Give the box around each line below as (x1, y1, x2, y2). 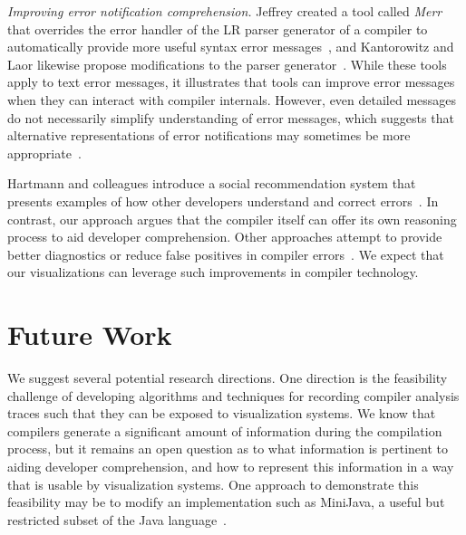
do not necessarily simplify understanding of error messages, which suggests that (7, 108, 454, 127)
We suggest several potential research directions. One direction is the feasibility (7, 368, 448, 387)
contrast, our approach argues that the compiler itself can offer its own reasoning (7, 209, 457, 228)
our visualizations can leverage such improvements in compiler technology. (7, 263, 419, 282)
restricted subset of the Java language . (7, 510, 228, 529)
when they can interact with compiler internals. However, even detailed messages (7, 90, 457, 109)
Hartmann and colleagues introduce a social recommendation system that (7, 174, 416, 193)
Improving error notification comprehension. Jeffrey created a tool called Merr (7, 2, 442, 20)
